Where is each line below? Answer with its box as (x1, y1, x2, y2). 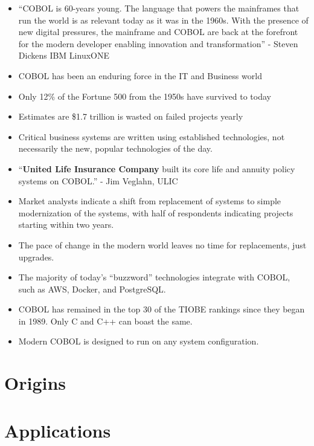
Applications (4, 418, 111, 442)
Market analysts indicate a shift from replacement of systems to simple (18, 195, 281, 207)
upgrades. (18, 250, 54, 263)
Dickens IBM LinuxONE (18, 49, 109, 62)
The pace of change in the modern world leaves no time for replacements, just (18, 238, 307, 251)
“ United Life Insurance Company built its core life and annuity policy (18, 162, 295, 175)
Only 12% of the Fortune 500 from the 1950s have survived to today (18, 89, 271, 102)
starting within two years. (18, 218, 114, 231)
